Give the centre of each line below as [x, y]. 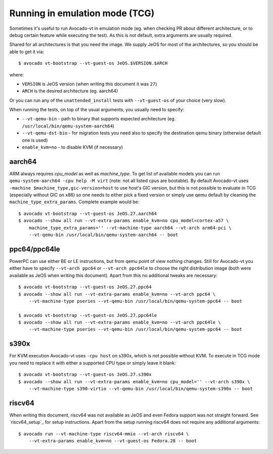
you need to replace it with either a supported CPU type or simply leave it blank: [93, 363]
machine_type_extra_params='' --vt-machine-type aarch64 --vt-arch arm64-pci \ [130, 228]
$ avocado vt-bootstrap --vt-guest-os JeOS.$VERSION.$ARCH [93, 63]
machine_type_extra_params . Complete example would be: [74, 202]
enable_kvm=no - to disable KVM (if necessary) [73, 147]
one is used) [35, 140]
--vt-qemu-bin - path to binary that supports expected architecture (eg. [99, 119]
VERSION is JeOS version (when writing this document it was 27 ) [89, 84]
